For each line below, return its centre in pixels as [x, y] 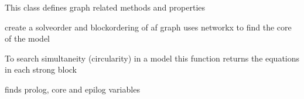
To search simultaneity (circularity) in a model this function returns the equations [152, 58]
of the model [27, 38]
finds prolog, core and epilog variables [72, 89]
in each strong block [41, 69]
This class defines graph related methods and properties [105, 7]
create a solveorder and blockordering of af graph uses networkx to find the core [148, 27]
